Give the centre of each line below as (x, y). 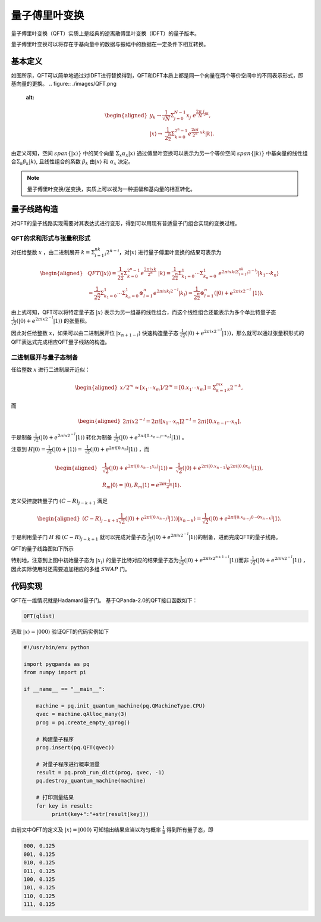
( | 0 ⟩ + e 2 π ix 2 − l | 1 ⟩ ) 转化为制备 (75, 436)
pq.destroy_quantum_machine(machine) (91, 781)
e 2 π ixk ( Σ (229, 273)
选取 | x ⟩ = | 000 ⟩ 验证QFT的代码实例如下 (60, 632)
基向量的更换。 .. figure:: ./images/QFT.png (64, 84)
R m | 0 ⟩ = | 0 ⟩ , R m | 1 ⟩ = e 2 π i (134, 486)
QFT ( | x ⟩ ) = (102, 273)
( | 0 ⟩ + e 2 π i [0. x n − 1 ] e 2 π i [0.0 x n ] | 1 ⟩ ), (223, 467)
